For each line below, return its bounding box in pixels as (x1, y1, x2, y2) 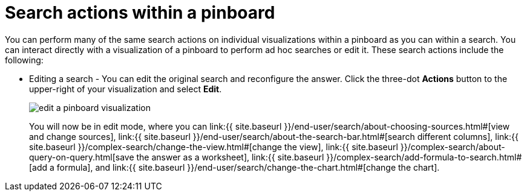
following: (5, 54, 44, 65)
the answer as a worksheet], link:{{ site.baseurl (136, 151, 324, 162)
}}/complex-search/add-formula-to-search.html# (326, 151, 522, 162)
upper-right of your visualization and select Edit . (29, 83, 222, 94)
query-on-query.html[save (29, 151, 134, 162)
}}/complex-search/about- (400, 141, 505, 152)
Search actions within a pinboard (5, 2, 275, 23)
